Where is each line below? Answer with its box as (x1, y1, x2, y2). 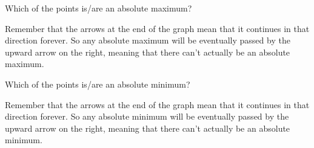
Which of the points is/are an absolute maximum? (5, 2, 192, 14)
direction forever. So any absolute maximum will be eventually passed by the (5, 34, 290, 47)
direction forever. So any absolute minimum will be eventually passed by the (5, 110, 289, 123)
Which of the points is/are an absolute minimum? (5, 77, 190, 90)
